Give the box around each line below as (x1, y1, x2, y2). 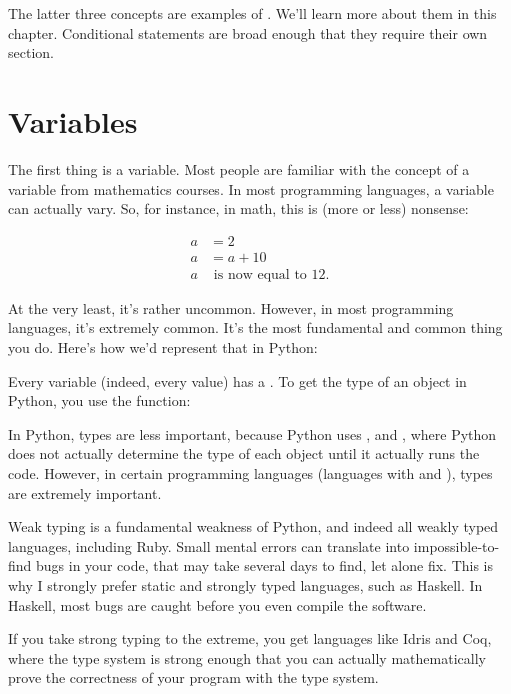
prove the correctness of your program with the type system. (8, 667, 379, 688)
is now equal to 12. (213, 267, 330, 282)
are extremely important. (8, 482, 162, 503)
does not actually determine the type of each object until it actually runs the (8, 443, 480, 464)
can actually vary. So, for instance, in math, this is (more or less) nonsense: (8, 198, 469, 219)
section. (8, 42, 54, 63)
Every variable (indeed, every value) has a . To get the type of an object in (8, 370, 467, 391)
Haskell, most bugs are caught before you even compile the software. (8, 594, 427, 615)
